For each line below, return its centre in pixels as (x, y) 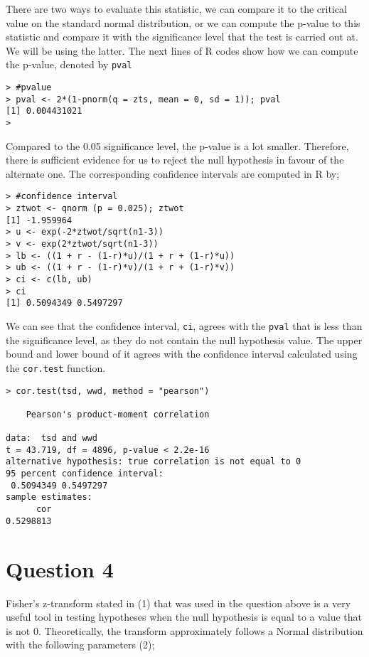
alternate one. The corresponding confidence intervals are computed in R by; (173, 173)
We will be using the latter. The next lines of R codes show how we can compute (182, 50)
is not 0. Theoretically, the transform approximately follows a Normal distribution (184, 630)
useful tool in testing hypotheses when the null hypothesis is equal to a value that (184, 617)
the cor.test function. (56, 367)
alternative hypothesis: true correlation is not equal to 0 (154, 462)
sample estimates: (49, 497)
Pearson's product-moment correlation (118, 414)
